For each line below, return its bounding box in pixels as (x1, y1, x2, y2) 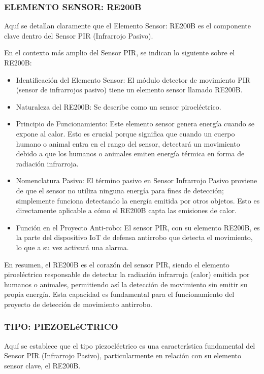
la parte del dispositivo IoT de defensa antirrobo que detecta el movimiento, (16, 232, 253, 243)
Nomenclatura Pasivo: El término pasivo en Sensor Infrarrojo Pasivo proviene (16, 175, 257, 186)
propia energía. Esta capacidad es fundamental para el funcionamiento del (4, 289, 235, 299)
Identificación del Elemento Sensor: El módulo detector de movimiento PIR (16, 74, 251, 85)
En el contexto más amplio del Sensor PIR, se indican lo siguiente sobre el (4, 47, 235, 58)
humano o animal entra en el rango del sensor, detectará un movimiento (16, 138, 240, 149)
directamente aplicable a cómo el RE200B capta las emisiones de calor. (16, 205, 237, 216)
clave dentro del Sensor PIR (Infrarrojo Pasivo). (4, 30, 153, 41)
